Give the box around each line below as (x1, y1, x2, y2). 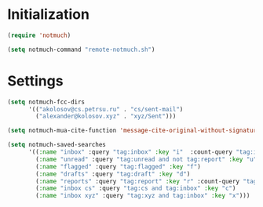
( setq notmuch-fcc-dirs (7, 98, 86, 106)
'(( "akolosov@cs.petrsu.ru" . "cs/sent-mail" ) (27, 105, 184, 113)
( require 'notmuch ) (7, 31, 71, 39)
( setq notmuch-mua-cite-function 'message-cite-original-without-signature (7, 127, 261, 135)
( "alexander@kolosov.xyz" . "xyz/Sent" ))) (35, 112, 177, 121)
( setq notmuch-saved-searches (7, 141, 107, 149)
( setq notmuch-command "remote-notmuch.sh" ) (7, 45, 155, 53)
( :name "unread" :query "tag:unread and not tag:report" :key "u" (35, 155, 258, 163)
